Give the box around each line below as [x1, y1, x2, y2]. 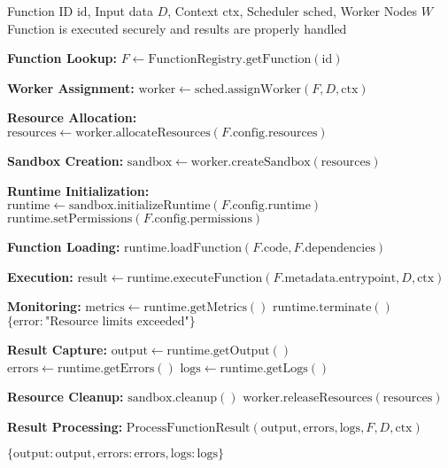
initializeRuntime [117, 199, 211, 213]
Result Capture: [7, 339, 107, 358]
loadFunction [170, 242, 242, 255]
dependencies [305, 242, 375, 255]
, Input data [87, 2, 153, 19]
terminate [319, 301, 372, 315]
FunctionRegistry [148, 53, 243, 66]
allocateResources [115, 126, 211, 139]
